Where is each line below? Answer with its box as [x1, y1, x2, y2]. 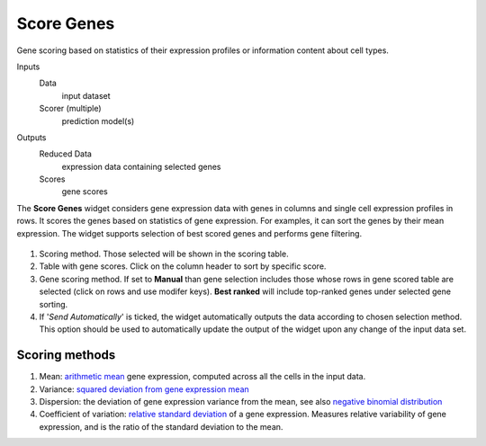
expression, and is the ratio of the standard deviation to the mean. [39, 421, 283, 432]
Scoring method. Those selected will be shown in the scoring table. [39, 248, 289, 260]
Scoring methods [16, 347, 116, 363]
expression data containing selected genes [61, 161, 221, 172]
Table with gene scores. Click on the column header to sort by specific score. [39, 261, 327, 272]
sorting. [39, 299, 68, 309]
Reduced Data [39, 148, 92, 159]
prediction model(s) [61, 115, 135, 126]
